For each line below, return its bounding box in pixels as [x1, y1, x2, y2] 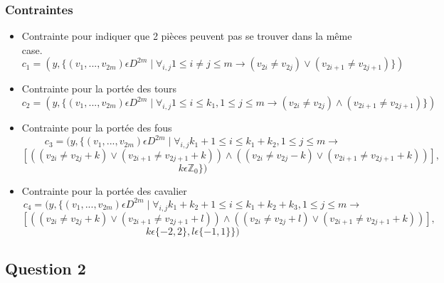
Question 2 [5, 257, 86, 279]
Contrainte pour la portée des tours [21, 81, 177, 96]
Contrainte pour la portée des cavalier [21, 183, 187, 198]
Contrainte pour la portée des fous [21, 120, 172, 134]
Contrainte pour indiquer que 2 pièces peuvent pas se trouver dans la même [21, 28, 352, 43]
